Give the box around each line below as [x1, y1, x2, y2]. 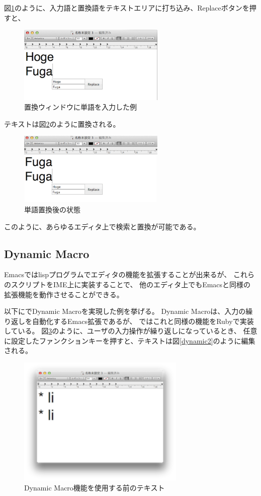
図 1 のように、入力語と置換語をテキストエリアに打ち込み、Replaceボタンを [4, 3, 249, 13]
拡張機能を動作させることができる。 [4, 289, 124, 299]
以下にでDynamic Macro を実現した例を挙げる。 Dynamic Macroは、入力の [4, 306, 246, 316]
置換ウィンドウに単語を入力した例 [24, 102, 137, 112]
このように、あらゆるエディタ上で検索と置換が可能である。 [4, 221, 201, 231]
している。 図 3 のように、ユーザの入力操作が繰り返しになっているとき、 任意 [4, 325, 257, 336]
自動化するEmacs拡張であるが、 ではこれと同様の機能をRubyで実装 [32, 315, 254, 326]
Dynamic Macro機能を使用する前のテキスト [24, 482, 165, 492]
